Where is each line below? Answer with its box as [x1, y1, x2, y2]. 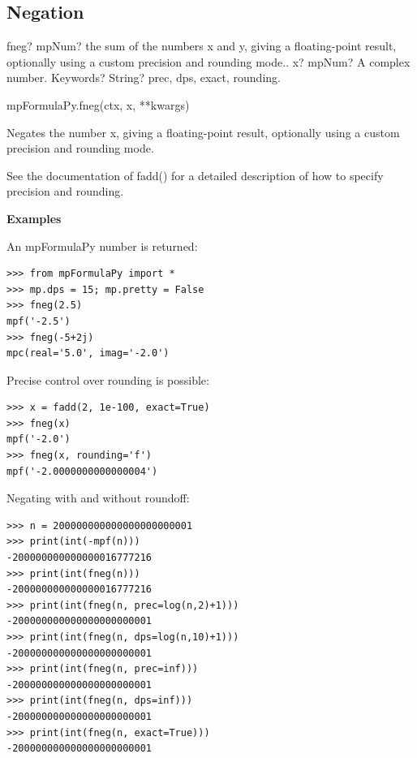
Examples [6, 209, 62, 226]
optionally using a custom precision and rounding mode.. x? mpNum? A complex [6, 53, 411, 70]
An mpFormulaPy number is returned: [6, 237, 198, 254]
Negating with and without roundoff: [6, 489, 190, 506]
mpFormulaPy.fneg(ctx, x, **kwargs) [6, 96, 190, 113]
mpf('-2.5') [6, 315, 71, 327]
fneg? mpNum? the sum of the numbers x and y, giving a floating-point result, [6, 37, 397, 54]
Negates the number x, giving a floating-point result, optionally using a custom [6, 123, 400, 140]
